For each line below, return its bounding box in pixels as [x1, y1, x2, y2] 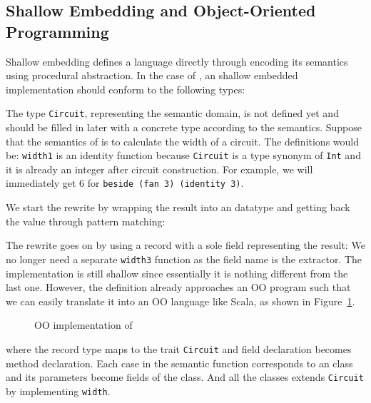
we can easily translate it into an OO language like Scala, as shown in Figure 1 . [6, 293, 355, 308]
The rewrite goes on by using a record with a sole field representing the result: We [6, 238, 365, 252]
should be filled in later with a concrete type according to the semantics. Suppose [6, 120, 362, 135]
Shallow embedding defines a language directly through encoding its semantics [6, 53, 348, 68]
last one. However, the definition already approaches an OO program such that [6, 280, 351, 295]
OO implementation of [34, 317, 133, 332]
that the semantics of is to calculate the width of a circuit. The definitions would [6, 133, 359, 148]
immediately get [6, 175, 76, 190]
